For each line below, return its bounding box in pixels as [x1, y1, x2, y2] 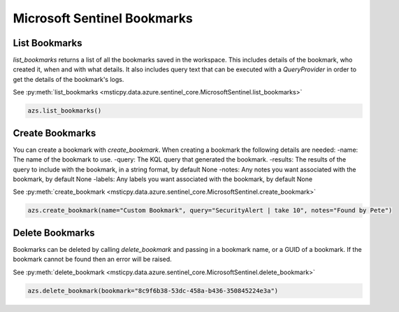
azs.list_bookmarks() [27, 107, 102, 115]
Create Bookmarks [13, 127, 96, 139]
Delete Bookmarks [13, 227, 95, 239]
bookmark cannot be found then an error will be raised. [13, 255, 173, 264]
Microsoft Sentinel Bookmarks [13, 10, 194, 26]
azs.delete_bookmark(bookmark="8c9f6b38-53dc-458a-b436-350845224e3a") [27, 287, 279, 295]
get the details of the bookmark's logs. [13, 75, 124, 83]
